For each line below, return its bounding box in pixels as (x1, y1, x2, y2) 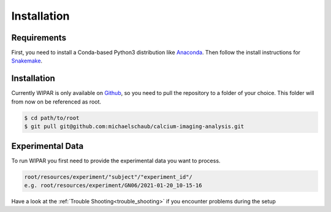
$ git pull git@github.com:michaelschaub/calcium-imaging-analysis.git (24, 123, 245, 130)
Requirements (11, 32, 67, 43)
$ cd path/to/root (24, 114, 80, 121)
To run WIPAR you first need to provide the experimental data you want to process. (11, 157, 221, 164)
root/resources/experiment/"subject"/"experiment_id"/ (24, 173, 192, 180)
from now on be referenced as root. (11, 98, 101, 105)
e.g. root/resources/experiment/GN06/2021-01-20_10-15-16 (24, 182, 202, 189)
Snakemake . (11, 57, 43, 64)
